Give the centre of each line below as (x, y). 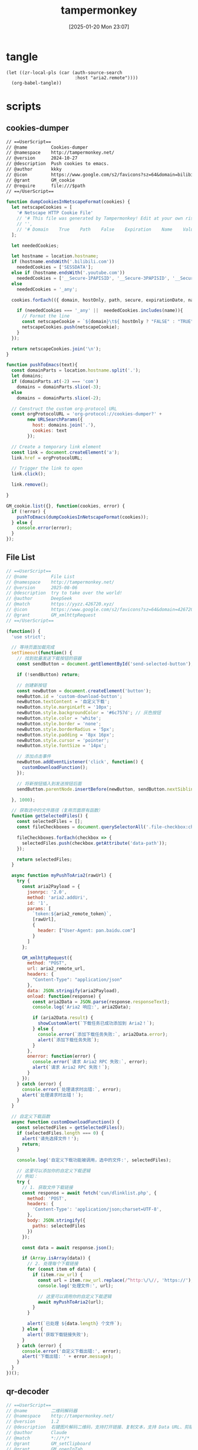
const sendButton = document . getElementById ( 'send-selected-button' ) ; (105, 664)
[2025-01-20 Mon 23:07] (99, 27)
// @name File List (41, 577)
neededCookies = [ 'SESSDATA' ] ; (55, 267)
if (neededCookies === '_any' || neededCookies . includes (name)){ (100, 311)
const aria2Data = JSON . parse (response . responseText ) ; (101, 1002)
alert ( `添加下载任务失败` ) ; (68, 1040)
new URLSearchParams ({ (55, 420)
